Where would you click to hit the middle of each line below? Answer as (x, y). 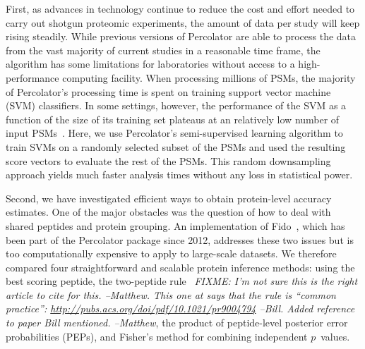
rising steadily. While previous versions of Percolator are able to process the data (181, 36)
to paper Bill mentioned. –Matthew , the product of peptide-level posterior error (177, 323)
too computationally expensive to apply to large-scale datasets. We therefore (171, 253)
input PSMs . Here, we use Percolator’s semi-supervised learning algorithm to (174, 133)
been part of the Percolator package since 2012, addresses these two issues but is (180, 239)
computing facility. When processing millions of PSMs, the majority (209, 77)
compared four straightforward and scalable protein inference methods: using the (180, 267)
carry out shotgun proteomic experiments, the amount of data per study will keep (183, 22)
